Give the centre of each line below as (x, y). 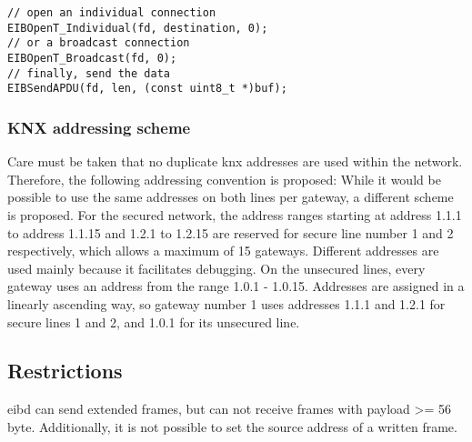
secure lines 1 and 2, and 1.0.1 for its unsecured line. (154, 321)
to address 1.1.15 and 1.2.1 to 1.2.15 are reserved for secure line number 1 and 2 (231, 232)
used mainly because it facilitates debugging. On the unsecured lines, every (216, 268)
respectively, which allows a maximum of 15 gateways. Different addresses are (223, 251)
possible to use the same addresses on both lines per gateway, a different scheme (231, 197)
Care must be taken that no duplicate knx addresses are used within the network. (235, 161)
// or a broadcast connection (99, 43)
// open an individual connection (112, 13)
